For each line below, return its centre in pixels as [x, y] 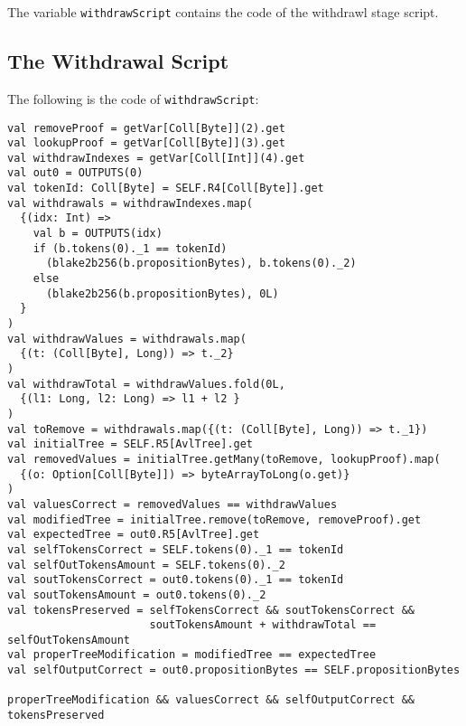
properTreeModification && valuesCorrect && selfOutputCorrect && [211, 700]
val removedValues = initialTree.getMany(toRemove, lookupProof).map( [224, 459]
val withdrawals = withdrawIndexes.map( [130, 203]
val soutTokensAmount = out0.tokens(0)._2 [137, 594]
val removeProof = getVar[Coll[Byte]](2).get [146, 128]
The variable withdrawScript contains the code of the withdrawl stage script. [223, 12]
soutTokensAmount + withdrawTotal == [263, 625]
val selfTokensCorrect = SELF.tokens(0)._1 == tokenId [176, 549]
